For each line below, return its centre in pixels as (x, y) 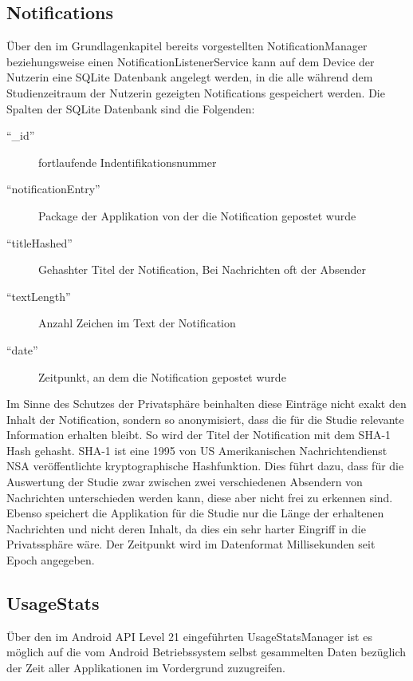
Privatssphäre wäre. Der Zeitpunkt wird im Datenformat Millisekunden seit (191, 544)
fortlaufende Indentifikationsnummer (128, 162)
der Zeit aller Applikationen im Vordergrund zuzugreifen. (146, 668)
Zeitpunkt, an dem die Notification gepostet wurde (162, 376)
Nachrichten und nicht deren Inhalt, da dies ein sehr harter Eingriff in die (186, 528)
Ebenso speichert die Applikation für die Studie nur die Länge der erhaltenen (195, 513)
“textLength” (39, 296)
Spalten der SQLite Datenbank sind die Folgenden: (131, 108)
